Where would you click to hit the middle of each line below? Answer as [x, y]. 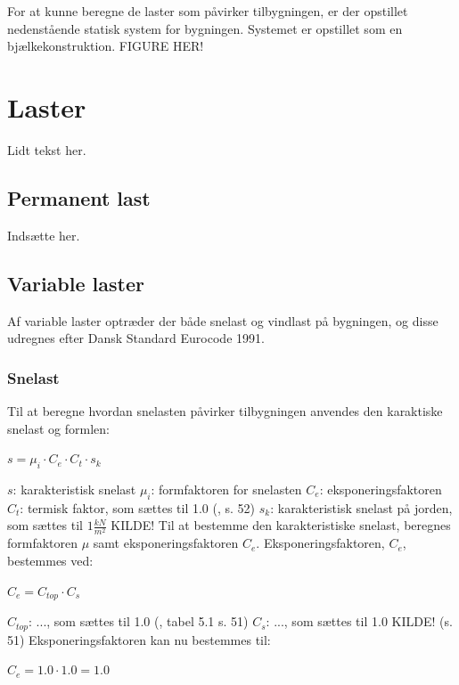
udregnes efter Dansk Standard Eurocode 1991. [136, 338]
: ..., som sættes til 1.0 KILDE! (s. [359, 621]
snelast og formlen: [58, 428]
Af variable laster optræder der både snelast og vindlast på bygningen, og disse [223, 320]
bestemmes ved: [50, 561]
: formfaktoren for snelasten [226, 489]
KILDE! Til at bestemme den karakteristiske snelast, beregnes [281, 525]
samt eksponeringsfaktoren [166, 543]
